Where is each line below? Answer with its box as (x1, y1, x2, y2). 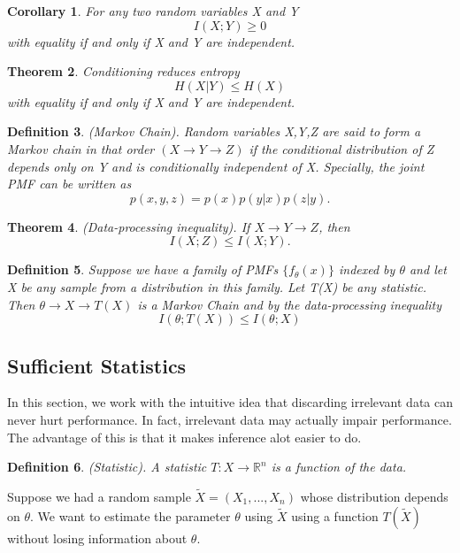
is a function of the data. (271, 457, 407, 476)
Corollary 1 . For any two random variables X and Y (7, 2, 299, 19)
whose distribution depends (300, 487, 448, 505)
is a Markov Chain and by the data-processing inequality (137, 295, 441, 313)
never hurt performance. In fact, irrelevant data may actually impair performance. (7, 410, 452, 428)
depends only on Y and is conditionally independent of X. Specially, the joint (7, 157, 425, 175)
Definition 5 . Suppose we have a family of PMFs (7, 260, 279, 279)
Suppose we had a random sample (7, 487, 191, 505)
